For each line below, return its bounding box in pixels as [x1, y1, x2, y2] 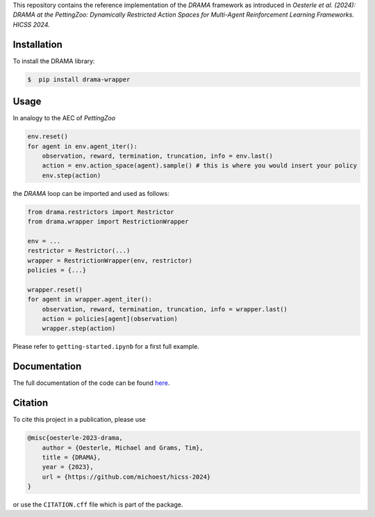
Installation [12, 38, 62, 50]
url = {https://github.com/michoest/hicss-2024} [42, 473, 211, 481]
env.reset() [27, 133, 69, 140]
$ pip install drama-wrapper [27, 75, 131, 83]
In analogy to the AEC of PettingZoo [12, 114, 116, 122]
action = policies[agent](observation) [42, 315, 178, 322]
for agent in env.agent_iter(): [27, 142, 138, 150]
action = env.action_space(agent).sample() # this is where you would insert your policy [42, 162, 358, 170]
